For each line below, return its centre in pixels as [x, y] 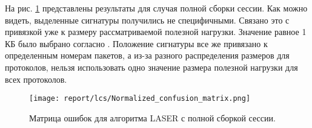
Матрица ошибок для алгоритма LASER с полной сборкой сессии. [152, 117]
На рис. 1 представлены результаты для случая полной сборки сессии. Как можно [156, 8]
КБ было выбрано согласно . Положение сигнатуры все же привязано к [136, 43]
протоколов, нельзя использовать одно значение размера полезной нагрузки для [151, 67]
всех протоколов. [36, 79]
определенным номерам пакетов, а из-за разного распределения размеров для [147, 55]
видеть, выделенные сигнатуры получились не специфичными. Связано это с [147, 20]
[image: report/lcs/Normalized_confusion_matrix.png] [140, 99]
